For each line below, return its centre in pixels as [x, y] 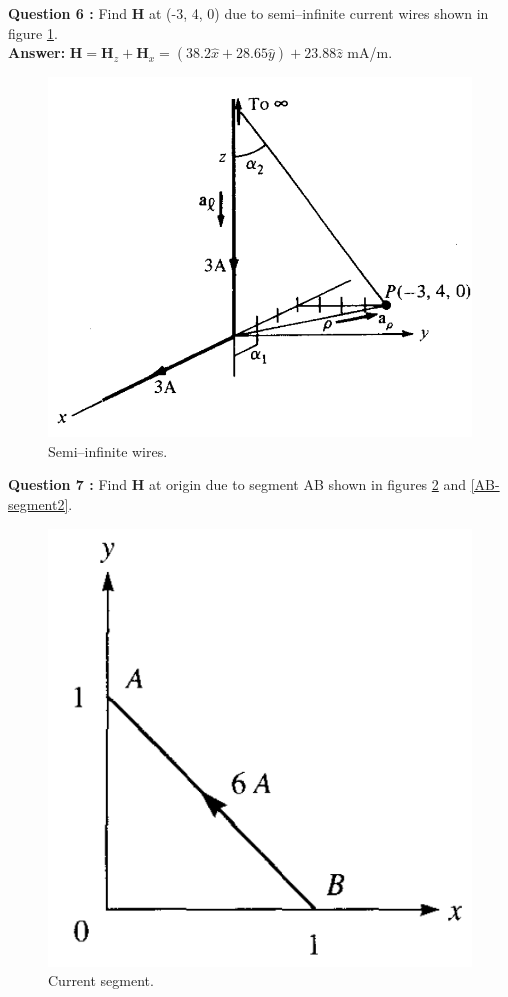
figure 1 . [33, 32]
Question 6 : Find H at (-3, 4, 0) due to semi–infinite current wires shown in [248, 13]
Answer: [37, 52]
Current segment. [101, 980]
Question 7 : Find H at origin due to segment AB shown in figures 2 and [237, 484]
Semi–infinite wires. [108, 450]
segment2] [38, 504]
